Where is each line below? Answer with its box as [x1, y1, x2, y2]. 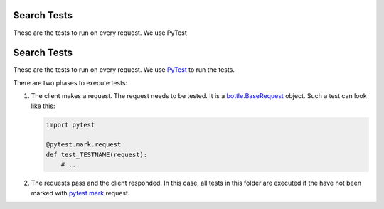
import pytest [46, 121, 95, 129]
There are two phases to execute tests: [13, 78, 128, 87]
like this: [31, 102, 55, 110]
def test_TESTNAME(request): [46, 150, 148, 159]
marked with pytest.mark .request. [31, 188, 130, 197]
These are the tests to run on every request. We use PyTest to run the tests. [13, 65, 235, 74]
